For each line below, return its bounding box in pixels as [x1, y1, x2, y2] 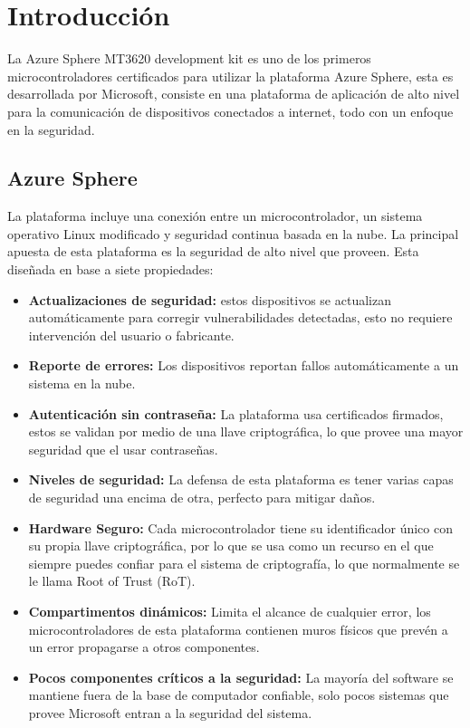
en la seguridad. [7, 120, 95, 139]
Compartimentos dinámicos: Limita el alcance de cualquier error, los [28, 601, 431, 620]
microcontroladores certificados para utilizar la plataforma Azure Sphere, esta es [7, 66, 454, 85]
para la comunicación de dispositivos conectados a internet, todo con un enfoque [7, 101, 454, 120]
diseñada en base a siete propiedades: [7, 260, 214, 279]
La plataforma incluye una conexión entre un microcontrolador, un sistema [7, 206, 423, 225]
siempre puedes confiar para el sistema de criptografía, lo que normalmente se [28, 553, 460, 572]
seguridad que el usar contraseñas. [28, 439, 218, 458]
